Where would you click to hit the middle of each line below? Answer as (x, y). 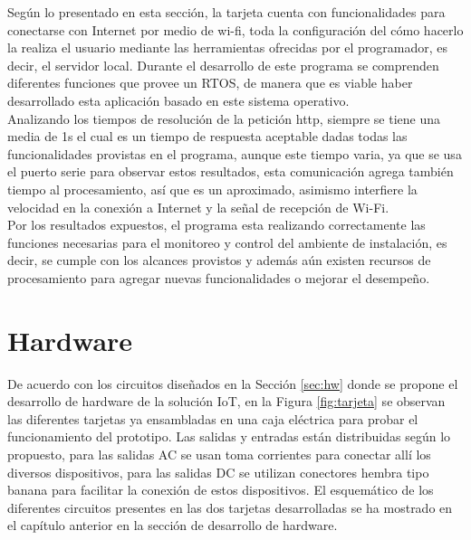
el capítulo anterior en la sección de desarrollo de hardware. (173, 525)
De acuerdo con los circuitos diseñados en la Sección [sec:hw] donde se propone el (233, 383)
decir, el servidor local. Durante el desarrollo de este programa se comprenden (223, 65)
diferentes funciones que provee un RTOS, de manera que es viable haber (210, 83)
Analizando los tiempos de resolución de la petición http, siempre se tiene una (224, 118)
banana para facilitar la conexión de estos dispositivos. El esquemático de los (221, 490)
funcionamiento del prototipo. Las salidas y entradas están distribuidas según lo (229, 436)
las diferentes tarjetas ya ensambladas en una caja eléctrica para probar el (213, 418)
